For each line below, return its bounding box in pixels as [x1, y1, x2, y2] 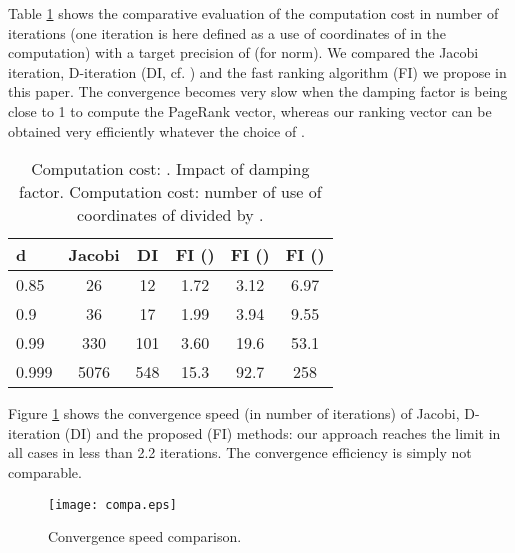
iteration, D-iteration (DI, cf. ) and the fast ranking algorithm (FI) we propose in [8, 61, 507, 82]
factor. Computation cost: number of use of [19, 180, 322, 204]
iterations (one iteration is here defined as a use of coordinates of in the [8, 22, 447, 43]
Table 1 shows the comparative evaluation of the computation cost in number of [8, 3, 499, 23]
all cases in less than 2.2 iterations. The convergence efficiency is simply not [8, 442, 472, 463]
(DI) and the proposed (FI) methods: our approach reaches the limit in [64, 422, 501, 443]
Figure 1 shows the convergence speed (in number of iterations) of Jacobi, [8, 403, 460, 424]
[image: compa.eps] [48, 497, 177, 512]
